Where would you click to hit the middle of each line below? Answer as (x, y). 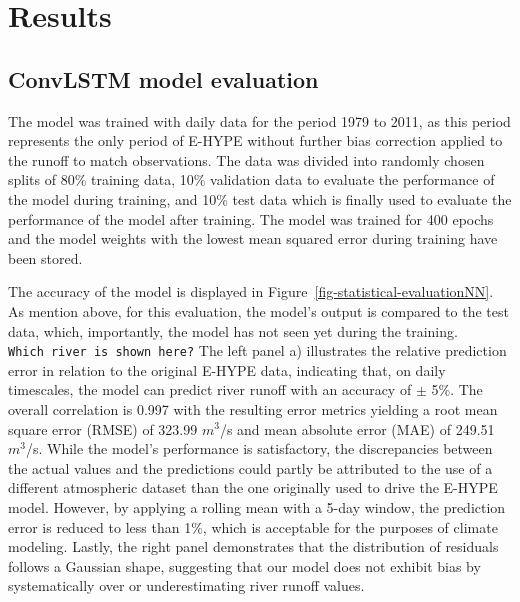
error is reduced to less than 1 (100, 526)
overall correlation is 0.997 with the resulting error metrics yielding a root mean (253, 408)
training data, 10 (142, 179)
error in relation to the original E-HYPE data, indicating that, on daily (227, 369)
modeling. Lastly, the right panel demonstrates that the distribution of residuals (253, 546)
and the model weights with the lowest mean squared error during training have (253, 238)
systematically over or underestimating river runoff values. (186, 585)
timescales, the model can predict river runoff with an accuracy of (210, 389)
